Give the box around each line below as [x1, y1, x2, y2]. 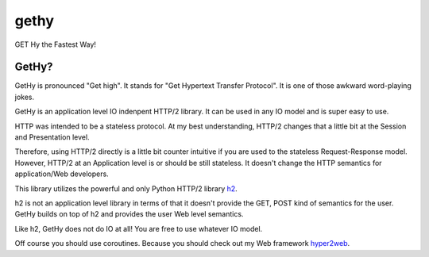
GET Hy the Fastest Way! [14, 40, 97, 49]
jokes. [14, 92, 35, 102]
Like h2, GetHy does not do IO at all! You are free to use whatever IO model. [14, 224, 263, 233]
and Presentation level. [14, 132, 91, 142]
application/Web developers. [14, 169, 109, 178]
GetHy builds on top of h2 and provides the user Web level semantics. [14, 209, 244, 219]
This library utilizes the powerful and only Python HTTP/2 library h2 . [14, 183, 238, 194]
